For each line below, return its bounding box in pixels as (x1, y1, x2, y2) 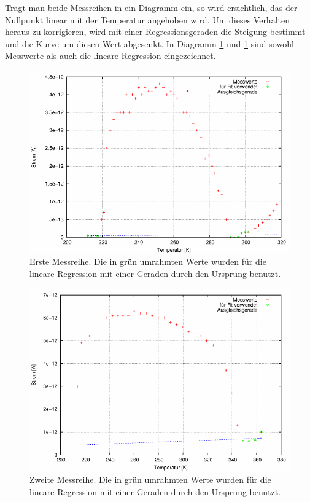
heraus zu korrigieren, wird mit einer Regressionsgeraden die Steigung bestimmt (5, 25, 306, 38)
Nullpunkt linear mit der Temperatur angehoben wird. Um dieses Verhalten (5, 13, 290, 26)
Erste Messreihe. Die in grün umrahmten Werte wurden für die (29, 255, 266, 268)
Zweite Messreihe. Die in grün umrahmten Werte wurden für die (29, 473, 271, 485)
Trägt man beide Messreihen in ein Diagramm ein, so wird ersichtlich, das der (5, 1, 298, 14)
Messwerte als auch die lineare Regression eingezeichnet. (5, 49, 216, 62)
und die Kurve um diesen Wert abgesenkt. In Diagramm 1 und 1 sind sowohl (5, 37, 294, 50)
